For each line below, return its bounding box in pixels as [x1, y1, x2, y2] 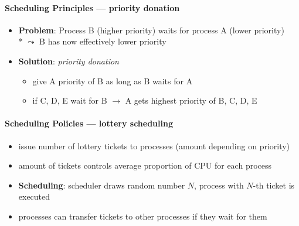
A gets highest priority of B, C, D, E [125, 94, 257, 107]
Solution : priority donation [18, 54, 119, 67]
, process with [194, 179, 244, 191]
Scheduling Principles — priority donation [5, 1, 180, 13]
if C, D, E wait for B [32, 94, 107, 107]
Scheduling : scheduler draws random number [18, 179, 185, 191]
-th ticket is [253, 179, 295, 191]
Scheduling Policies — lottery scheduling [5, 117, 173, 129]
